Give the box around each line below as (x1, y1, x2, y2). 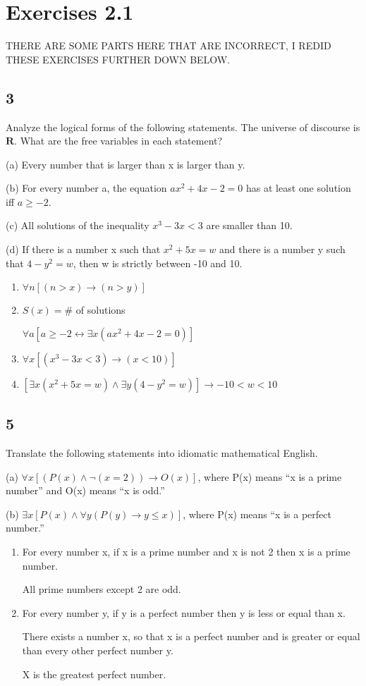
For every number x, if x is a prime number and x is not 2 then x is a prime (22, 544, 350, 559)
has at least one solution (245, 180, 351, 195)
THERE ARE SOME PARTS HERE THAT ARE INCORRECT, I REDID (6, 38, 331, 53)
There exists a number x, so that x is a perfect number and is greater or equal (22, 629, 360, 644)
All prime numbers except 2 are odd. (22, 582, 181, 596)
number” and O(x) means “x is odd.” (6, 483, 165, 498)
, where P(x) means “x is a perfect (183, 506, 331, 521)
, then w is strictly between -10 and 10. (73, 255, 243, 270)
